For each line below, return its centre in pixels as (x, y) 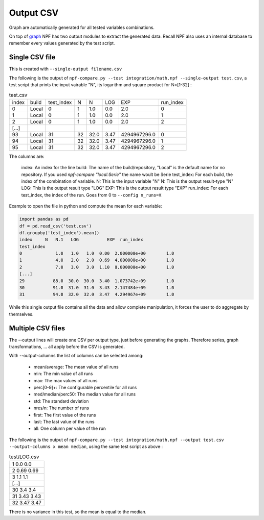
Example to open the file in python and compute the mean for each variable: (86, 206)
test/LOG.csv (24, 457)
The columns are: (27, 156)
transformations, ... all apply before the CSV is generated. (67, 347)
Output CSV (34, 13)
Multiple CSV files (37, 328)
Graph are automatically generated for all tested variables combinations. (82, 27)
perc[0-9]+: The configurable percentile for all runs (85, 388)
